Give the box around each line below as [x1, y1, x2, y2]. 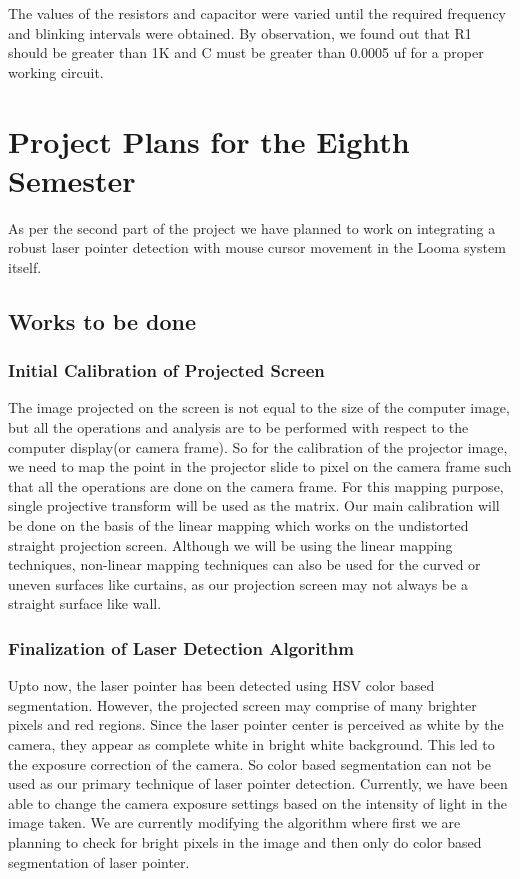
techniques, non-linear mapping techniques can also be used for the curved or [8, 554, 481, 575]
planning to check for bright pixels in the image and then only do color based [8, 831, 482, 852]
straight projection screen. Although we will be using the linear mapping [8, 534, 453, 555]
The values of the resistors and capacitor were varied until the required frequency [8, 3, 506, 23]
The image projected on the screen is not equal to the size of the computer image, [8, 397, 510, 418]
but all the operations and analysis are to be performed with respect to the [8, 417, 469, 438]
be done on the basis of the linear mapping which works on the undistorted [8, 515, 469, 536]
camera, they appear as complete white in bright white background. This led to [8, 734, 495, 754]
